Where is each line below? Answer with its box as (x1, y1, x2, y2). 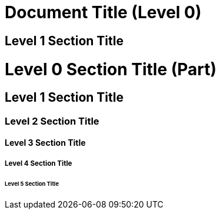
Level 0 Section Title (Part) (5, 59, 217, 79)
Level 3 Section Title (5, 138, 86, 148)
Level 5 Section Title (5, 180, 59, 187)
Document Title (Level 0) (5, 2, 202, 22)
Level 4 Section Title (5, 159, 72, 168)
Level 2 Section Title (5, 115, 99, 127)
